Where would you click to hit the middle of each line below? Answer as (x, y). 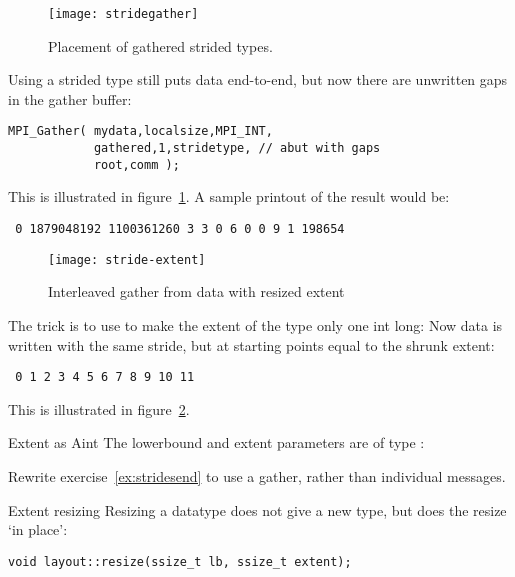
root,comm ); (136, 164)
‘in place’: (38, 529)
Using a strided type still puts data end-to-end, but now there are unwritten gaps (258, 79)
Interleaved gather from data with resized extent (196, 291)
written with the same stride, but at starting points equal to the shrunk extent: (251, 344)
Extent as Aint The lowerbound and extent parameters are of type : (216, 442)
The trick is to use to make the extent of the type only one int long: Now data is (255, 324)
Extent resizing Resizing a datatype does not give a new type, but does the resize (257, 509)
